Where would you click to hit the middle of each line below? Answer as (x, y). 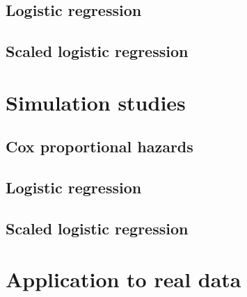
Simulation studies (96, 102)
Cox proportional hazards (99, 146)
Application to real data (123, 279)
